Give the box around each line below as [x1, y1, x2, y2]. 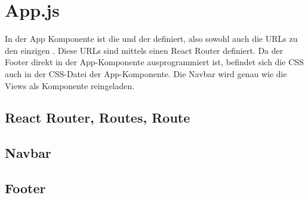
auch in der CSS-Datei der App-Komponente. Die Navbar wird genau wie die [5, 67, 287, 80]
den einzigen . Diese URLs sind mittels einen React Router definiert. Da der [5, 44, 284, 56]
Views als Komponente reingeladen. [5, 79, 135, 92]
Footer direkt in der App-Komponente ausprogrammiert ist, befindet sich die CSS [5, 56, 304, 68]
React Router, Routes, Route [5, 108, 190, 127]
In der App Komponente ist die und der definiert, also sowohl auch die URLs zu [5, 32, 298, 45]
